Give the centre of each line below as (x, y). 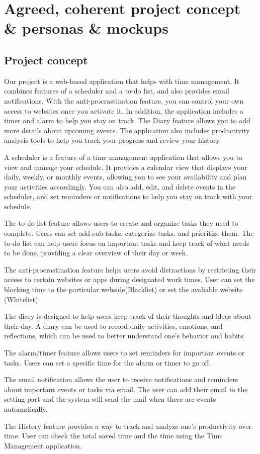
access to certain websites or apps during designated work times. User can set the (129, 279)
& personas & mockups (86, 28)
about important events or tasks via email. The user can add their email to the (126, 389)
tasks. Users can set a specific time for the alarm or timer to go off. (108, 362)
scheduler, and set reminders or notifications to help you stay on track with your (128, 196)
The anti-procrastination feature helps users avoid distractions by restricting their (130, 269)
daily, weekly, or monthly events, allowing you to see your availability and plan (125, 177)
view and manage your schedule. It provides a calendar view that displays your (126, 167)
